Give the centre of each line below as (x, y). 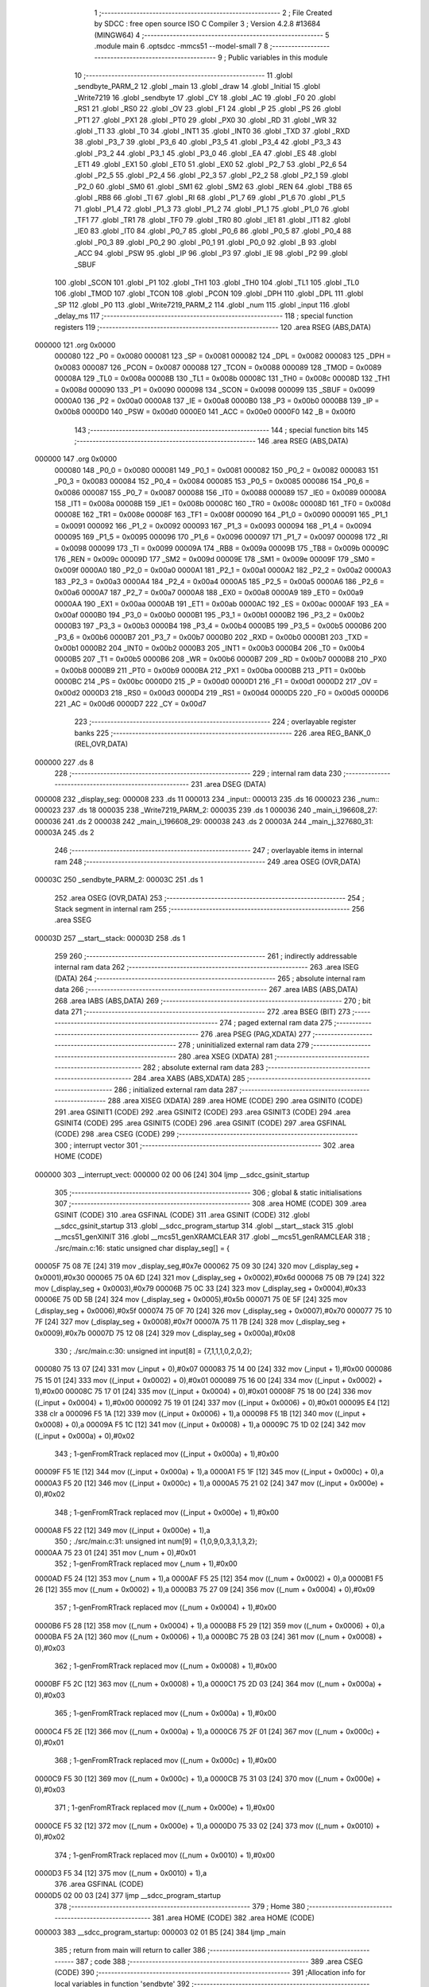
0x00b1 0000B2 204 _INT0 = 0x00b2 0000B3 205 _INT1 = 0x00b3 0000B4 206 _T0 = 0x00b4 (210, 649)
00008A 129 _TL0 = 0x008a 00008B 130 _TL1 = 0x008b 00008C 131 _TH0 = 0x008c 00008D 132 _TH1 (222, 378)
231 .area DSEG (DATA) (228, 784)
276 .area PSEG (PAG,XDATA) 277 (255, 1034)
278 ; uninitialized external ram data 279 (243, 1045)
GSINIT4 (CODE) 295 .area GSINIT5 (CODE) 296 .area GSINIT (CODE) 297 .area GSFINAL (201, 1123)
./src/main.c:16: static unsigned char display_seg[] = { (142, 1248)
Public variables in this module (278, 57)
